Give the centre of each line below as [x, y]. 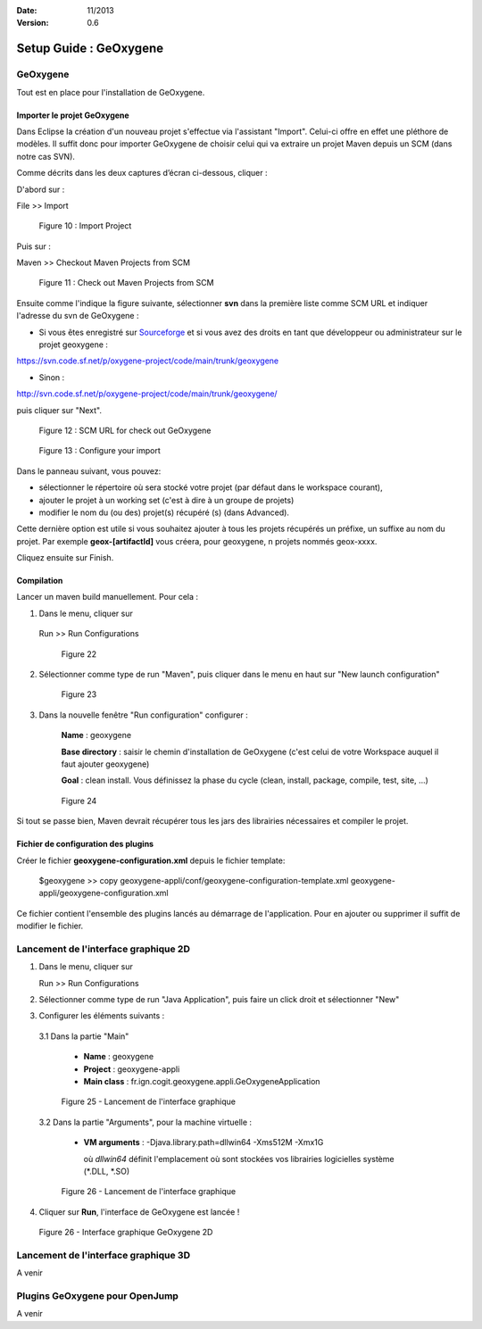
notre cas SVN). [46, 156]
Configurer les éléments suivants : [102, 1016]
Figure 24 [79, 801]
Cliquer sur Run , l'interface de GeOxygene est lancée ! [139, 1212]
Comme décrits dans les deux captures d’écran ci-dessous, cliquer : [142, 173]
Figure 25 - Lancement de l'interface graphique [149, 1101]
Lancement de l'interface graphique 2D [104, 949]
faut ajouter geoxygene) [105, 764]
